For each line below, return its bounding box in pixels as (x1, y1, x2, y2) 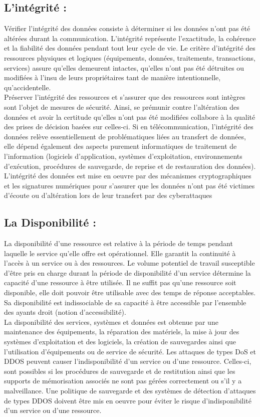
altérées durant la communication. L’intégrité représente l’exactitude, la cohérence (4, 33, 256, 43)
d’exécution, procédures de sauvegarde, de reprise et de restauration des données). (4, 160, 256, 171)
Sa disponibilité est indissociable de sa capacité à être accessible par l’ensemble (4, 297, 246, 307)
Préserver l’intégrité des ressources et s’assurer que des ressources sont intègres (4, 92, 245, 102)
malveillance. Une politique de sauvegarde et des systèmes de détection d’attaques (4, 385, 256, 395)
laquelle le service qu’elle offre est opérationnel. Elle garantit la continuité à (4, 248, 236, 258)
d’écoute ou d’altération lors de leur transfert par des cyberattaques (4, 190, 212, 200)
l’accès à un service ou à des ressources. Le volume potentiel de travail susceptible (4, 258, 255, 268)
